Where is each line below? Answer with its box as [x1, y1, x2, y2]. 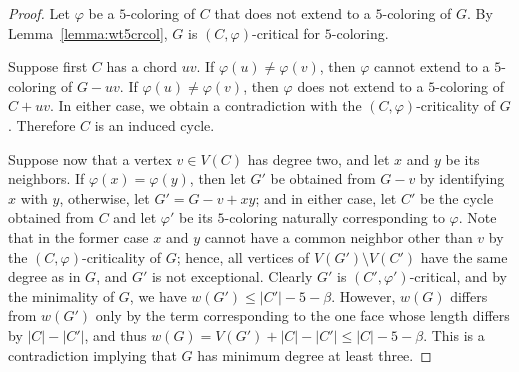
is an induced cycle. [94, 114, 215, 135]
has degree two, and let [247, 148, 390, 169]
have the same [420, 246, 508, 267]
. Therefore [8, 114, 76, 135]
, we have [129, 285, 187, 306]
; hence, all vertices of [176, 246, 310, 267]
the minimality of [8, 285, 115, 306]
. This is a [423, 324, 485, 345]
